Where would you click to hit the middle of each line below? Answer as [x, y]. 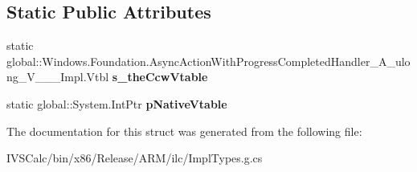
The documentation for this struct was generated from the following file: [184, 131]
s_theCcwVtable [160, 77]
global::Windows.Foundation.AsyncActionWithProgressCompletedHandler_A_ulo [208, 61]
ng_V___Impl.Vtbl [58, 77]
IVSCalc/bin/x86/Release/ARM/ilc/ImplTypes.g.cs [135, 158]
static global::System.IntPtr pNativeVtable [117, 103]
